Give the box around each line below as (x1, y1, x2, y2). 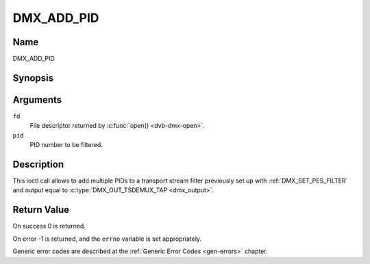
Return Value (12, 204, 70, 215)
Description (12, 158, 64, 170)
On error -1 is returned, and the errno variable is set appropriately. (12, 235, 202, 243)
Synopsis (12, 72, 54, 83)
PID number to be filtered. (29, 141, 103, 149)
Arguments (12, 94, 62, 105)
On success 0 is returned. (12, 222, 86, 230)
